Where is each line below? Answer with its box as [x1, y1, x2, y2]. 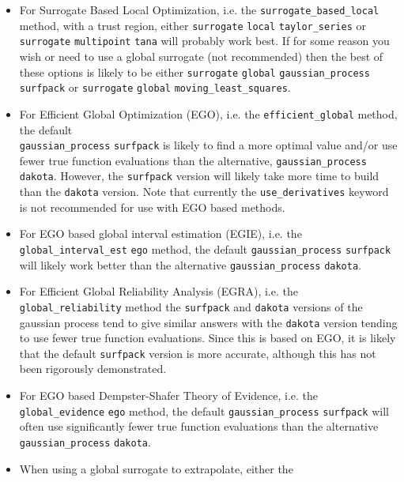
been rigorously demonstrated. [19, 360, 167, 377]
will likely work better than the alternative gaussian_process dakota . [19, 256, 361, 273]
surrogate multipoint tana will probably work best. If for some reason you [19, 32, 390, 49]
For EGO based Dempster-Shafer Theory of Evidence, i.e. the [19, 387, 319, 403]
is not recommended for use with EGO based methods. [19, 198, 285, 215]
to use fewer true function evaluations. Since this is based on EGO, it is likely [19, 329, 396, 346]
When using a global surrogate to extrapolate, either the [19, 460, 293, 476]
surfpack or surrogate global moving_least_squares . [19, 79, 291, 96]
